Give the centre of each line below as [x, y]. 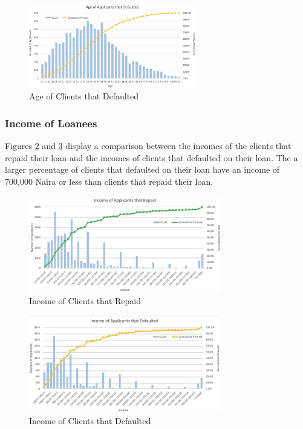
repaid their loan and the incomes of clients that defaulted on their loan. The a [151, 157]
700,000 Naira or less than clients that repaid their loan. [109, 181]
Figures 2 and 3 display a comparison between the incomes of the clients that [148, 146]
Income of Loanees [51, 123]
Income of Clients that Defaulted [90, 421]
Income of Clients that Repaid [85, 301]
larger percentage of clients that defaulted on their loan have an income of [142, 169]
